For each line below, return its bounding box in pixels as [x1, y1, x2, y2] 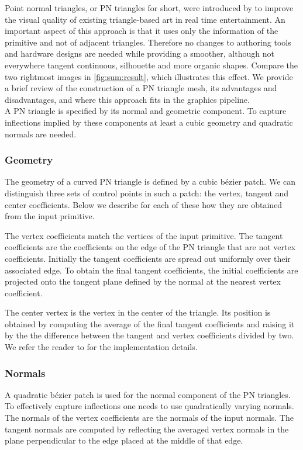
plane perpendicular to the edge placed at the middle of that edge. [5, 434, 243, 446]
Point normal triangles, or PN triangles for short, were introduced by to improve [5, 2, 294, 13]
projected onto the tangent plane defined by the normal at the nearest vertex [5, 275, 281, 288]
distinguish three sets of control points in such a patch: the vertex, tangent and [5, 186, 289, 199]
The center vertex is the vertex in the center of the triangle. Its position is [5, 306, 271, 319]
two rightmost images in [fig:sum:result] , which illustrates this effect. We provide [5, 70, 293, 82]
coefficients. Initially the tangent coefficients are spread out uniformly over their [5, 252, 291, 264]
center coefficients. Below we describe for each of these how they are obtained [5, 198, 283, 210]
